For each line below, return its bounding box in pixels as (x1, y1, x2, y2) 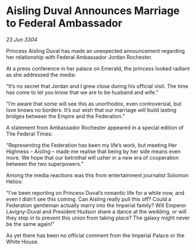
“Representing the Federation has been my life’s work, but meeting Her (6, 141, 177, 148)
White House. (6, 238, 39, 245)
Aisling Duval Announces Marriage (6, 4, 180, 18)
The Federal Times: (6, 130, 53, 137)
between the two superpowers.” (6, 160, 84, 167)
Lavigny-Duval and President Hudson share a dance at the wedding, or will (6, 208, 187, 215)
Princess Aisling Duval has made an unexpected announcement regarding (6, 47, 185, 54)
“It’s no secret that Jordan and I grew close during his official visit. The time (6, 82, 189, 89)
